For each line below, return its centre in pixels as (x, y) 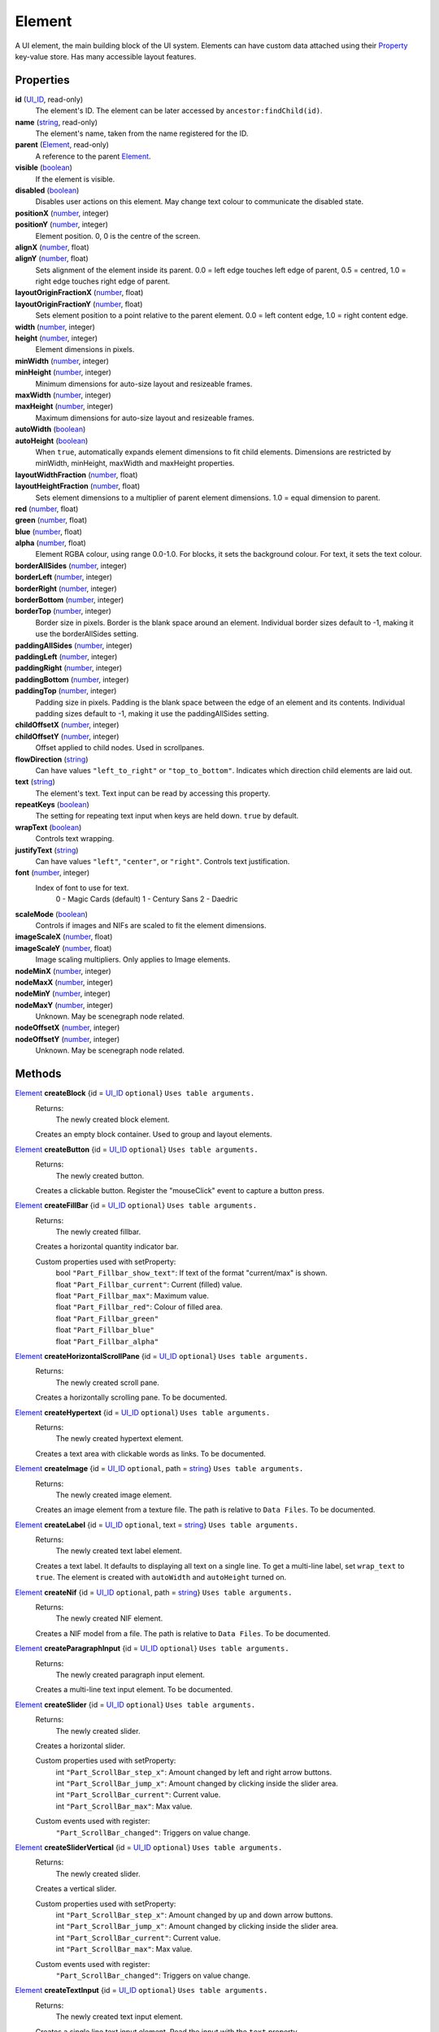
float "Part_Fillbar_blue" (105, 1330)
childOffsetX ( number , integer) (67, 725)
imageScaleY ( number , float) (63, 948)
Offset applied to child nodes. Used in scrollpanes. (120, 748)
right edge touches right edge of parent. (103, 281)
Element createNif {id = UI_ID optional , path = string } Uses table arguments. (154, 1592)
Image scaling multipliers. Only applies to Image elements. (133, 960)
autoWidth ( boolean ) (50, 429)
